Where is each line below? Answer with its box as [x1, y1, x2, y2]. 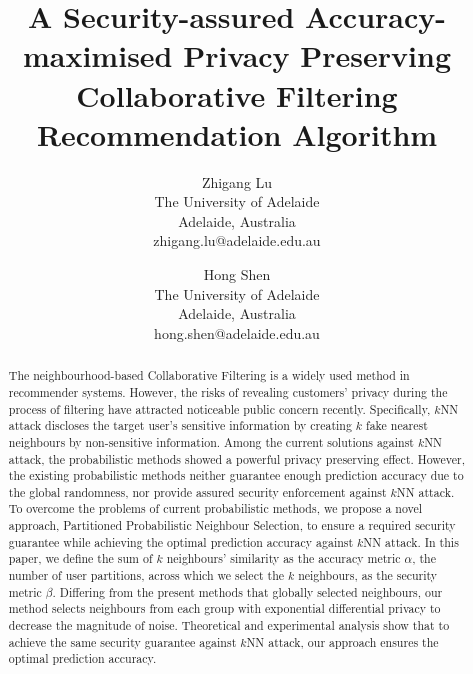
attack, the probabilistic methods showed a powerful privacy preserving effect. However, [8, 450, 466, 467]
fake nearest [366, 417, 428, 434]
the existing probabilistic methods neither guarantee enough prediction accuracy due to [8, 467, 464, 484]
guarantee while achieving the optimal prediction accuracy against [8, 533, 354, 550]
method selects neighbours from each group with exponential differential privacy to [8, 600, 441, 617]
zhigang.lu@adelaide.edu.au [153, 230, 321, 251]
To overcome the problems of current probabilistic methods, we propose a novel [8, 500, 423, 517]
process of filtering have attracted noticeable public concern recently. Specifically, [8, 400, 431, 417]
